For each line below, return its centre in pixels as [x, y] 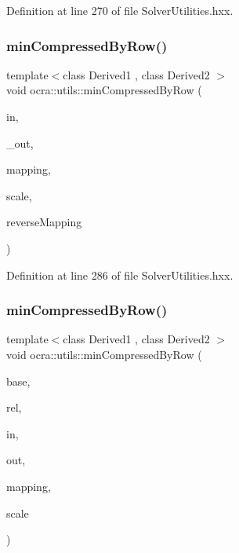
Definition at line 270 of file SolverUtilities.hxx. [120, 10]
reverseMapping [44, 222]
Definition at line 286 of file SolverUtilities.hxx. [120, 275]
